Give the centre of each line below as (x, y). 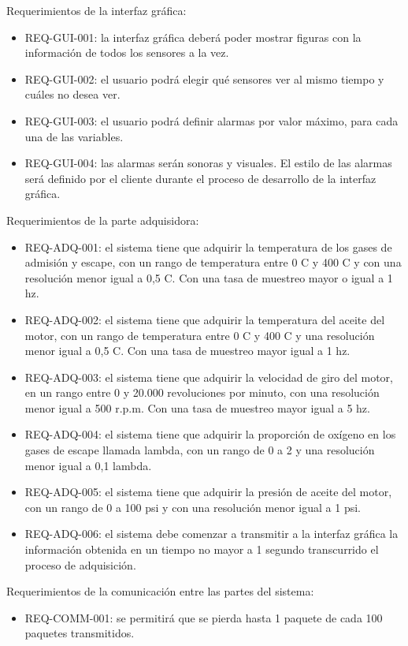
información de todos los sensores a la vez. (127, 52)
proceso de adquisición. (80, 564)
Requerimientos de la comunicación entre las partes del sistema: (160, 591)
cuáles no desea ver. (72, 94)
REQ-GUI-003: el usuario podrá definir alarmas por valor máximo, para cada (211, 120)
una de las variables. (74, 136)
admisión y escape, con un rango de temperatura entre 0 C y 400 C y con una (213, 262)
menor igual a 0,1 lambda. (88, 465)
